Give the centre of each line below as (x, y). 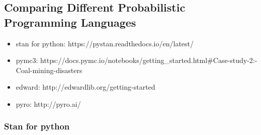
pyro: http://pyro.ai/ (48, 104)
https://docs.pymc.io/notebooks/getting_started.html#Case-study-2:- (149, 60)
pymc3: (27, 60)
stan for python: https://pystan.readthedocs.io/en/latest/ (105, 43)
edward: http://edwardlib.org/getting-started (85, 87)
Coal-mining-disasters (49, 70)
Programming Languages (70, 22)
